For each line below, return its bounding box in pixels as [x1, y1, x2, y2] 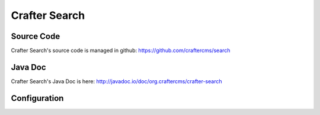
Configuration [11, 93, 64, 103]
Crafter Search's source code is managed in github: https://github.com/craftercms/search [11, 47, 231, 54]
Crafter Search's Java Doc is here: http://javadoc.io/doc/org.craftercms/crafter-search [11, 77, 222, 85]
